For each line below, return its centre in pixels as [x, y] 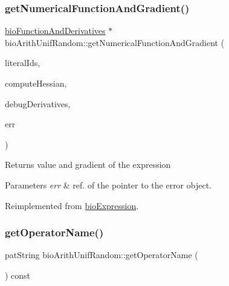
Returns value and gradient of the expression [88, 165]
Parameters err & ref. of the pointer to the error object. [108, 185]
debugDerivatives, [38, 103]
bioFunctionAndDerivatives [55, 31]
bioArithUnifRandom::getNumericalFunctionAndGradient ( [115, 42]
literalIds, [23, 63]
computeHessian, [36, 83]
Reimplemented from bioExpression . [72, 205]
